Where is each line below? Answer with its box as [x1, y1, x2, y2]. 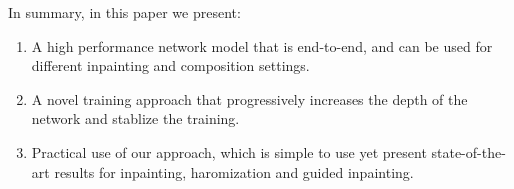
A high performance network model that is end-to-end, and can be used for [31, 35, 493, 56]
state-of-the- [431, 141, 506, 162]
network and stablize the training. [31, 108, 240, 129]
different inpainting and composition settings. [31, 55, 310, 76]
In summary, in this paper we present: [8, 2, 241, 22]
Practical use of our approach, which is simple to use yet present [31, 141, 427, 162]
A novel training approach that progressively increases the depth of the [31, 88, 468, 109]
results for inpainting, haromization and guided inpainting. [54, 161, 414, 182]
